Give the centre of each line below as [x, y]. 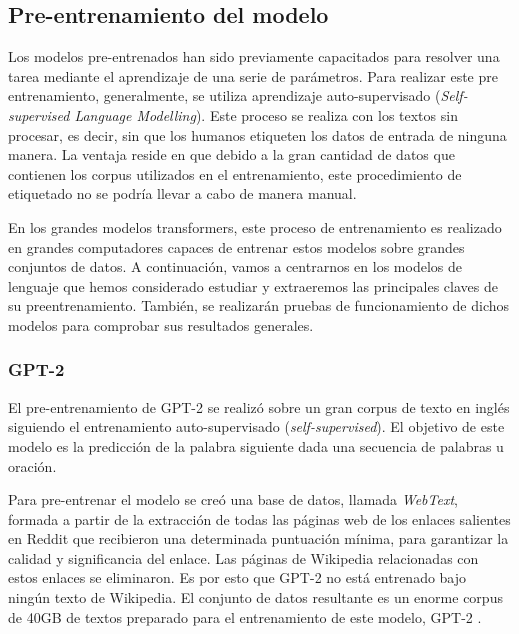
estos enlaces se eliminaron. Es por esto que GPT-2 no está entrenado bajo [237, 577]
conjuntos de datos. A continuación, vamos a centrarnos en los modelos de [235, 266]
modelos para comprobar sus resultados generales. [161, 324]
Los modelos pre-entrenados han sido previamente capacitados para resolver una [254, 56]
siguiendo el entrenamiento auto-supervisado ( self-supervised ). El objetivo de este [256, 426]
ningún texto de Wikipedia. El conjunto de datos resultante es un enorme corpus [255, 597]
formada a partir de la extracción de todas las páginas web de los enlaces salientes [259, 518]
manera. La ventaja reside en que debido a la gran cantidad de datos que [231, 154]
